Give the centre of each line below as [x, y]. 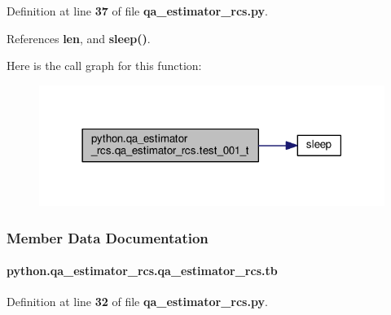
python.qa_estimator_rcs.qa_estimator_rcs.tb [142, 271]
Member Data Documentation [108, 237]
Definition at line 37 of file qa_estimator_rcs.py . [137, 11]
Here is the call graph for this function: [104, 66]
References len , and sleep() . [79, 38]
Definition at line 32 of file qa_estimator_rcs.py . [137, 302]
